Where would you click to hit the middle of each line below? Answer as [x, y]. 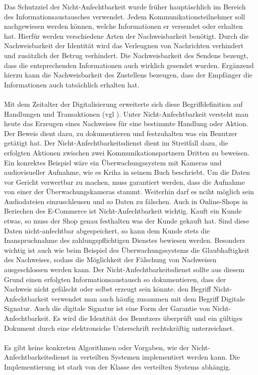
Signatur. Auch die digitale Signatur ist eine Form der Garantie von [107, 308]
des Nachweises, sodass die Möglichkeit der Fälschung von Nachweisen [110, 260]
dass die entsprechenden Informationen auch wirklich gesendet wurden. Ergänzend [129, 65]
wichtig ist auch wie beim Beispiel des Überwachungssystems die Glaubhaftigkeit [127, 250]
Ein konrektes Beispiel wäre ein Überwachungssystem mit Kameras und [113, 162]
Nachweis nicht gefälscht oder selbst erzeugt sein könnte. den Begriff [108, 289]
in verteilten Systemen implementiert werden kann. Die [156, 357]
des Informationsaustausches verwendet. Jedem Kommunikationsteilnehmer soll [125, 16]
